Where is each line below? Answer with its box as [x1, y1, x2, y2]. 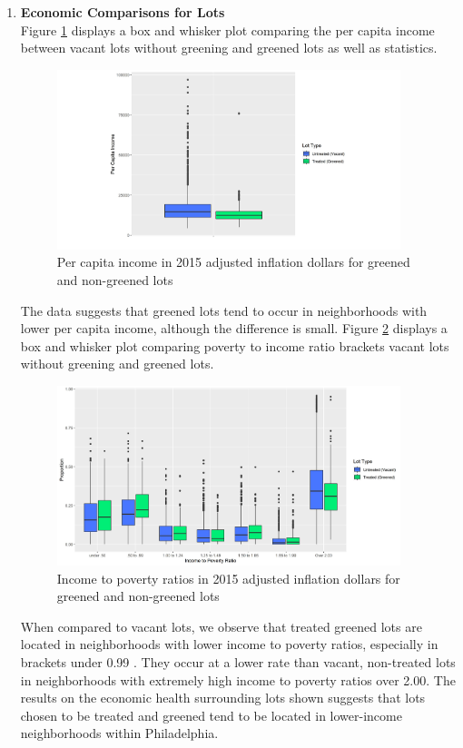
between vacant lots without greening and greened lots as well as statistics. [20, 38, 438, 57]
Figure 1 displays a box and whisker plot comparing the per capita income [20, 20, 435, 39]
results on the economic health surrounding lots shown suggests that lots [20, 688, 426, 707]
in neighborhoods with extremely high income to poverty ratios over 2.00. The [20, 670, 456, 689]
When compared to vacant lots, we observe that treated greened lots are [20, 616, 422, 635]
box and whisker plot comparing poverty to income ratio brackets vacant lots [20, 336, 449, 355]
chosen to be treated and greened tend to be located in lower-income [20, 705, 402, 724]
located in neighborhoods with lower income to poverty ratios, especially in [20, 635, 438, 654]
